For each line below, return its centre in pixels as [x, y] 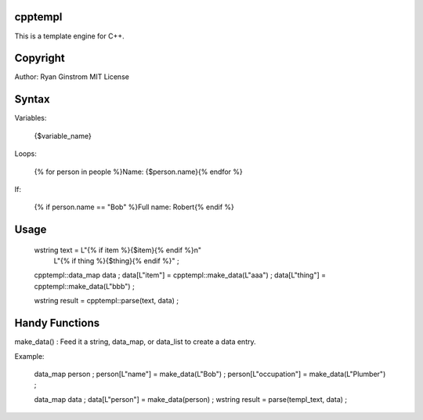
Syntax [32, 99]
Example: [29, 356]
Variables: [31, 118]
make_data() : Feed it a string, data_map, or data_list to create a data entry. [135, 342]
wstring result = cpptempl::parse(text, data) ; [107, 301]
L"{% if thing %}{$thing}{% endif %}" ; [116, 261]
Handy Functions [57, 323]
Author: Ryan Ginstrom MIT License [72, 77]
